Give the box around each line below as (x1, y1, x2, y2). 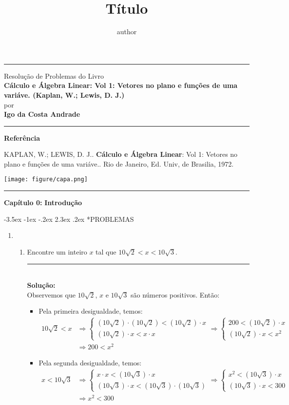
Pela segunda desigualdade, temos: (39, 357, 142, 367)
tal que (96, 246, 116, 256)
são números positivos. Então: (130, 289, 220, 299)
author (116, 26, 137, 37)
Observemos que (27, 289, 76, 299)
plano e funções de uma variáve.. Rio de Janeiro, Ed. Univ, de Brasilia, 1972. (4, 158, 234, 169)
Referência (4, 132, 40, 143)
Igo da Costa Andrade (4, 109, 80, 119)
